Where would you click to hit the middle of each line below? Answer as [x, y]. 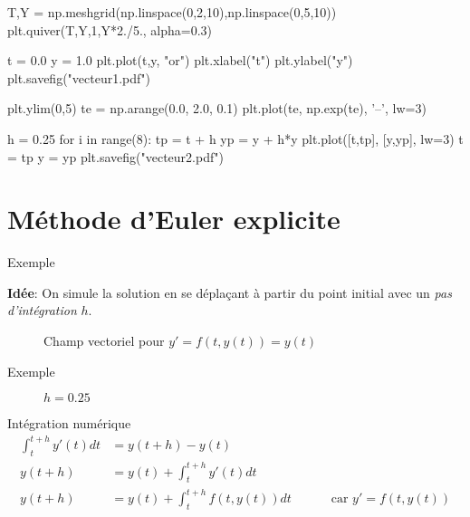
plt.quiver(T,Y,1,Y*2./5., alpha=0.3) [110, 29]
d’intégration [42, 310]
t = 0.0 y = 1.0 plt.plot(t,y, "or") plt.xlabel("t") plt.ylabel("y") [180, 60]
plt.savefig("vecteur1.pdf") [79, 77]
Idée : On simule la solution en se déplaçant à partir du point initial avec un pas [230, 292]
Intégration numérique [69, 423]
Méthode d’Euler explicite [174, 219]
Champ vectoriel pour [104, 341]
